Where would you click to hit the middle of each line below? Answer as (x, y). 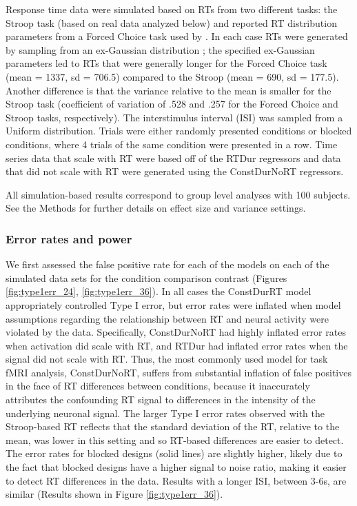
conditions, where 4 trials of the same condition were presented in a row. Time (172, 144)
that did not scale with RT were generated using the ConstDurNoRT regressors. (175, 171)
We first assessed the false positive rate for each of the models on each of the (167, 264)
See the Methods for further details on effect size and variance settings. (156, 208)
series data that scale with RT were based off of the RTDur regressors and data (173, 158)
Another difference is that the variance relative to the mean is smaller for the (169, 90)
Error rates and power (69, 238)
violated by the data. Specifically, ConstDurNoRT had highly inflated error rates (176, 332)
